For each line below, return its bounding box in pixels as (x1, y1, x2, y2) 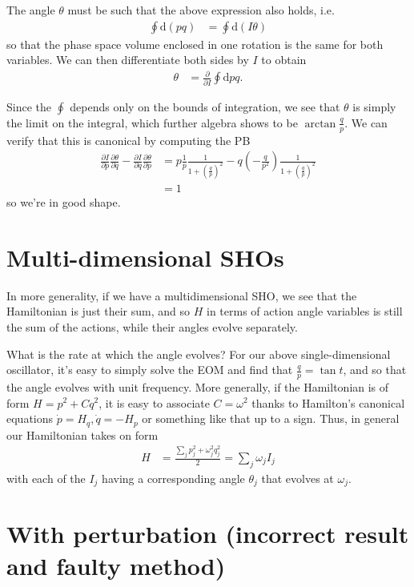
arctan (304, 118, 336, 130)
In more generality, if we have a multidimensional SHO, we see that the (6, 287, 357, 304)
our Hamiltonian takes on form (6, 426, 159, 443)
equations (6, 410, 54, 427)
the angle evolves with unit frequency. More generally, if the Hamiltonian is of (6, 378, 389, 395)
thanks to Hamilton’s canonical (251, 394, 405, 411)
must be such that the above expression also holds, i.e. (67, 2, 335, 18)
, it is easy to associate (98, 394, 210, 411)
